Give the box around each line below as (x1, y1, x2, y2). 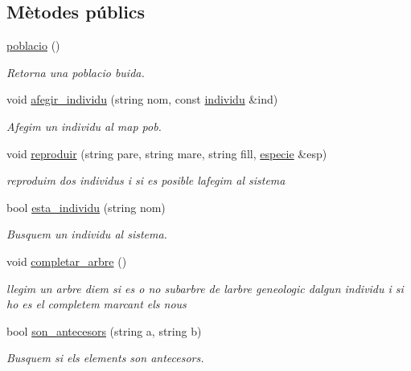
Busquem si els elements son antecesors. (6, 349, 204, 366)
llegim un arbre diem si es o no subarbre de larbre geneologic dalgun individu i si (6, 279, 404, 296)
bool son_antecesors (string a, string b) (6, 322, 202, 339)
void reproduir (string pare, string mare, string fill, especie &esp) (6, 145, 327, 161)
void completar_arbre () (6, 252, 127, 269)
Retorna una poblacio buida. (6, 63, 145, 80)
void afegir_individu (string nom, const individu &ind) (6, 91, 278, 108)
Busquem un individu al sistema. (6, 226, 167, 243)
